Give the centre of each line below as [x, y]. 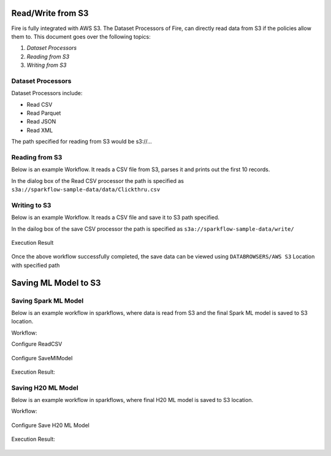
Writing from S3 [47, 65]
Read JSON [41, 122]
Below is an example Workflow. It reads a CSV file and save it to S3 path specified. [116, 217]
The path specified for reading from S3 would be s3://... [82, 142]
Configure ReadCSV [37, 344]
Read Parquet [44, 113]
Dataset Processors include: [47, 93]
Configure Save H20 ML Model [51, 425]
